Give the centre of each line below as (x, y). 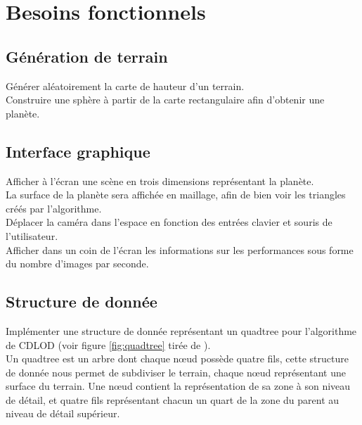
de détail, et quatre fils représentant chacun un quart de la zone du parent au (173, 399)
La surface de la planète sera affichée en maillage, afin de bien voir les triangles (176, 195)
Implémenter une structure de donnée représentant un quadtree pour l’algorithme (181, 330)
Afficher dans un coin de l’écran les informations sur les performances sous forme (180, 249)
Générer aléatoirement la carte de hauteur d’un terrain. (125, 85)
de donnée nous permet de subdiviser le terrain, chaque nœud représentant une (176, 372)
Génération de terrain (87, 56)
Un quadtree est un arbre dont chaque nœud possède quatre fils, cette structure (177, 359)
